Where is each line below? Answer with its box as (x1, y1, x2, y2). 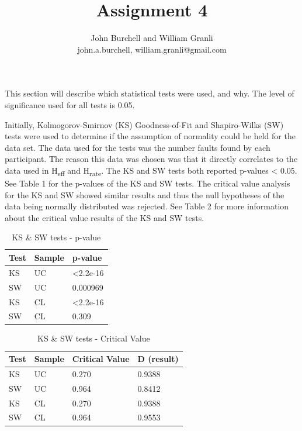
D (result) (137, 353, 179, 365)
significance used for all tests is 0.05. (5, 98, 135, 111)
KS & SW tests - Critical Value (37, 332, 150, 344)
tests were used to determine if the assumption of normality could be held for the (5, 130, 296, 142)
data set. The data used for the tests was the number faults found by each (5, 141, 270, 153)
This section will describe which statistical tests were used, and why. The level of (5, 87, 294, 99)
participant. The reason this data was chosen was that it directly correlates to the (5, 153, 298, 165)
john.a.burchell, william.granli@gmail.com (77, 43, 227, 55)
